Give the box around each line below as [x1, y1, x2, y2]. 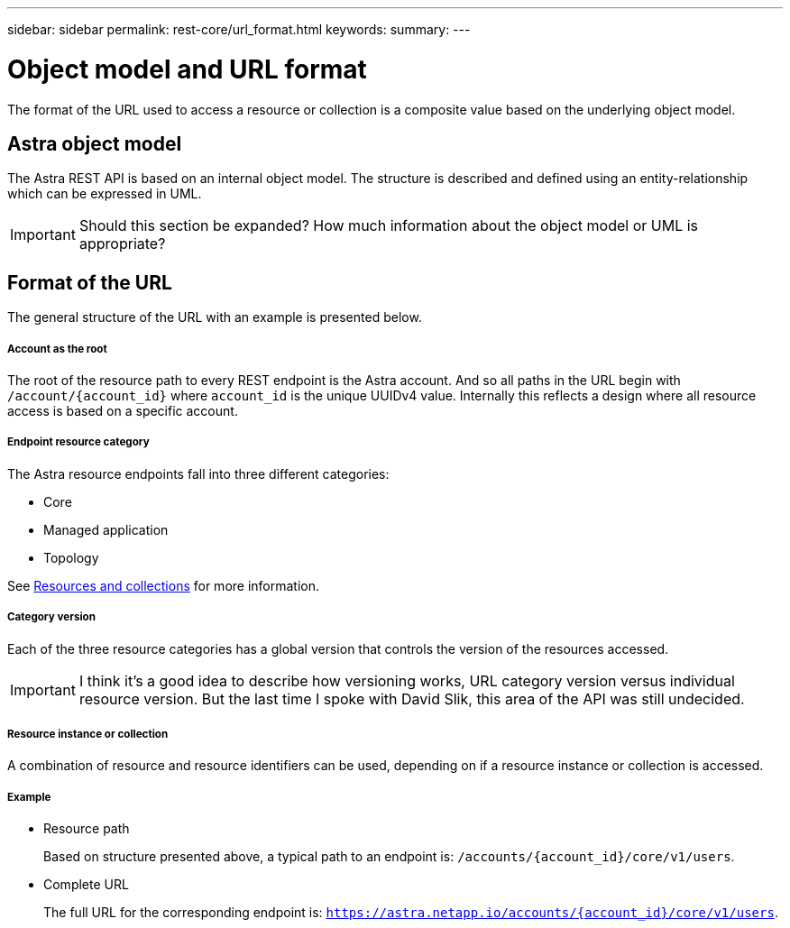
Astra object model [7, 132, 182, 155]
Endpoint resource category [7, 436, 150, 449]
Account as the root [7, 342, 107, 355]
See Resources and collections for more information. [7, 577, 320, 593]
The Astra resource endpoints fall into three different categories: [7, 465, 390, 482]
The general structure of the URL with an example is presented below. [7, 309, 422, 326]
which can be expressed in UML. [7, 186, 202, 202]
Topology [43, 549, 99, 565]
